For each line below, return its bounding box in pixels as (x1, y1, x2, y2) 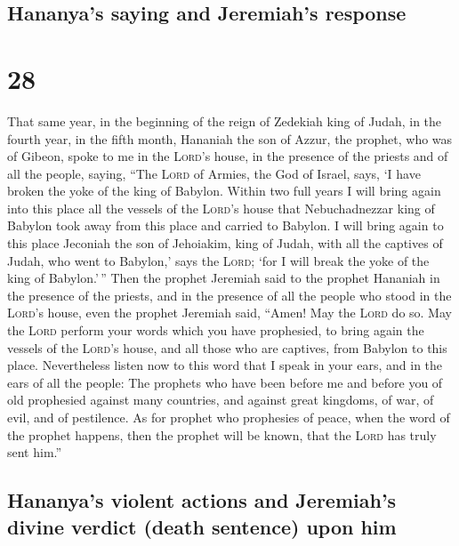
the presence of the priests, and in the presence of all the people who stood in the (7, 285, 452, 304)
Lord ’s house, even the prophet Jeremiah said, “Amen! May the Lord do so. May (7, 303, 452, 322)
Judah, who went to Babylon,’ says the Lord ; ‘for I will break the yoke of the (7, 251, 430, 269)
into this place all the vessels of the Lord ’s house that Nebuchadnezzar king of (7, 198, 435, 217)
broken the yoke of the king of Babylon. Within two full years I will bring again (7, 181, 441, 200)
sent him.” (7, 443, 62, 462)
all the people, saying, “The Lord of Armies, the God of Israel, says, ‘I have (7, 164, 421, 182)
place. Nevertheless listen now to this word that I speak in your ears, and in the (7, 356, 443, 374)
